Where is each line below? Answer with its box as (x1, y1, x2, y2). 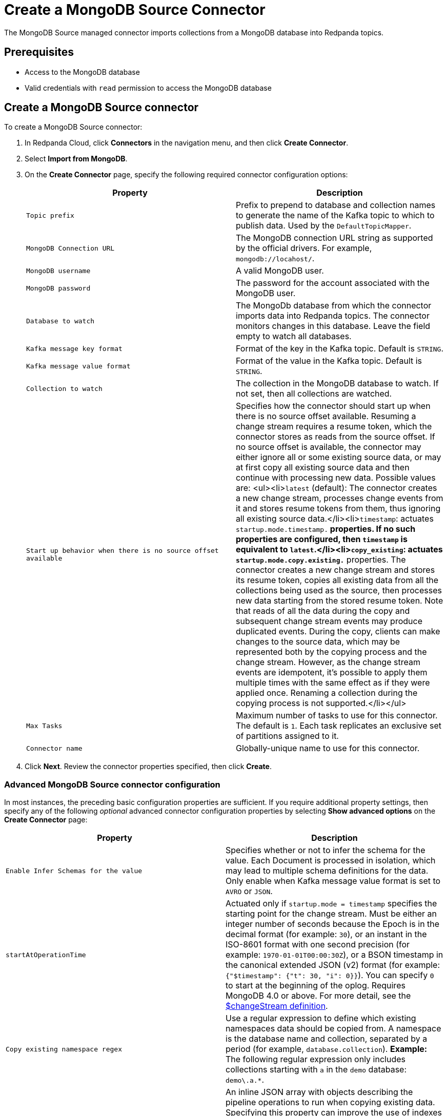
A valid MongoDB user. (236, 265, 324, 276)
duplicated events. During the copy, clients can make (236, 626, 440, 637)
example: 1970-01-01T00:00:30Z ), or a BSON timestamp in (226, 949, 443, 960)
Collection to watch (26, 384, 103, 392)
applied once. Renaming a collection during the (236, 688, 418, 698)
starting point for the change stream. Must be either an (226, 908, 437, 919)
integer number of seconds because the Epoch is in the (226, 919, 440, 929)
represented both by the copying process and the (236, 647, 427, 657)
